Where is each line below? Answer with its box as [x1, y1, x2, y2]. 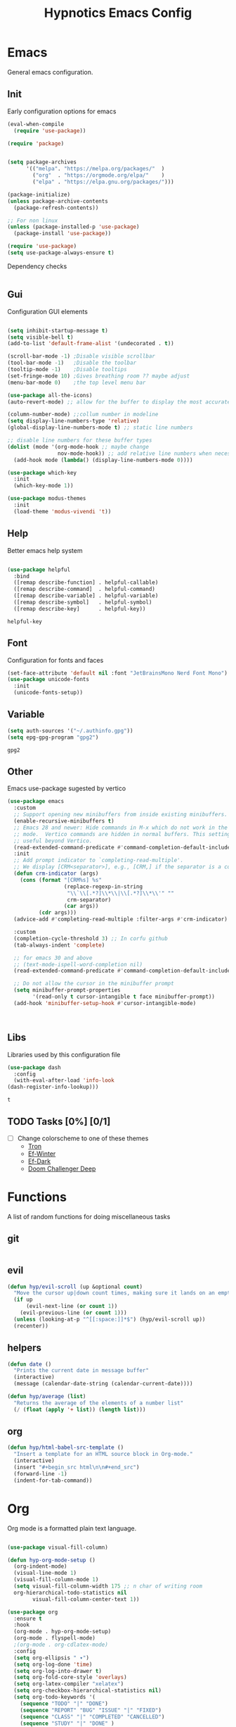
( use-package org [7, 1608, 58, 1616]
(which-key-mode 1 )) [13, 482, 74, 490]
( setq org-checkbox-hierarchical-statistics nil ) [13, 1687, 162, 1695]
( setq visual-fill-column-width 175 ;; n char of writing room [13, 1583, 202, 1590]
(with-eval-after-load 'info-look [13, 1077, 114, 1084]
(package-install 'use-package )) [13, 230, 112, 237]
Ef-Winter [27, 1149, 56, 1158]
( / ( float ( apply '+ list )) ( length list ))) [13, 1406, 146, 1413]
